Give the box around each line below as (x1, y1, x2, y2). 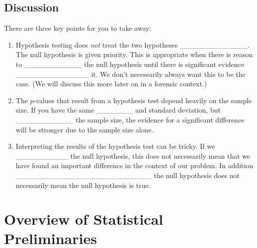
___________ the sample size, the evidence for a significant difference (15, 114, 245, 124)
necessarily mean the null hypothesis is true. (15, 180, 151, 190)
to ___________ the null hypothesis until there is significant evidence (15, 59, 245, 69)
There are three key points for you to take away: (4, 23, 152, 33)
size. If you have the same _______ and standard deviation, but (15, 105, 221, 115)
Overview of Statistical (4, 209, 164, 229)
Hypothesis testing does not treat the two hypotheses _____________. (15, 39, 250, 50)
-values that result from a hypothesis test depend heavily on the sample (33, 95, 252, 105)
